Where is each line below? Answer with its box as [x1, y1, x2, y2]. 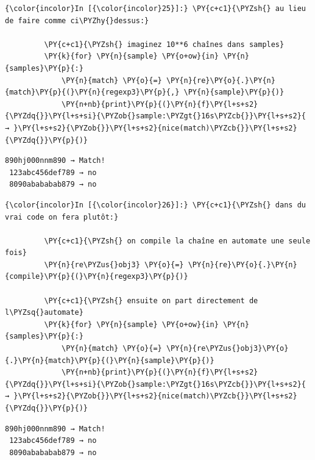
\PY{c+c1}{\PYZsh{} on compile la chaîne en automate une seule [44, 236, 311, 245]
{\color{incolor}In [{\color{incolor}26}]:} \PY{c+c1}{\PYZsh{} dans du [5, 200, 306, 209]
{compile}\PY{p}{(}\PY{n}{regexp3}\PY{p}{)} [5, 272, 188, 281]
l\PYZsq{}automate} [5, 308, 83, 317]
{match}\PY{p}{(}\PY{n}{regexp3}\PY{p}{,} [5, 88, 180, 97]
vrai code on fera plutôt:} [5, 212, 119, 221]
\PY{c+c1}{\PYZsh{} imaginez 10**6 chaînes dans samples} [44, 40, 285, 49]
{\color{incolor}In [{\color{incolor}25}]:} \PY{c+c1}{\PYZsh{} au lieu [5, 4, 306, 13]
